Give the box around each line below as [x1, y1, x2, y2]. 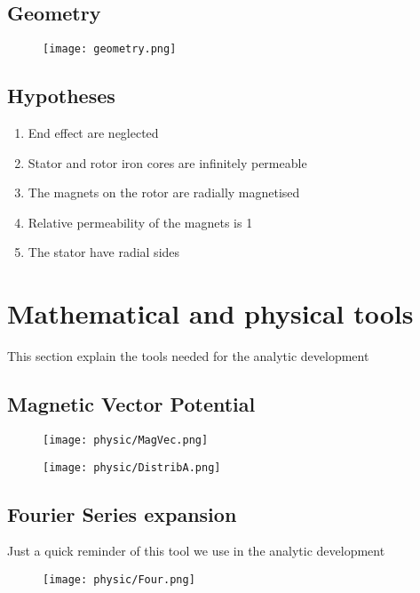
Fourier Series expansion [7, 500, 237, 527]
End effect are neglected [28, 124, 159, 142]
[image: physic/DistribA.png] [43, 461, 221, 474]
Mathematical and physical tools [7, 295, 414, 332]
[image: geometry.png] [43, 43, 177, 56]
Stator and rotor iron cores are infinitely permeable [28, 153, 307, 172]
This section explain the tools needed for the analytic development [7, 347, 369, 365]
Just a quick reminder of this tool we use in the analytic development [7, 541, 385, 560]
